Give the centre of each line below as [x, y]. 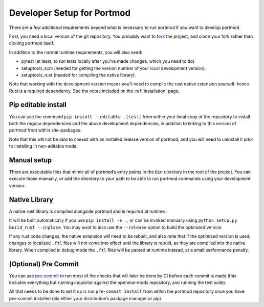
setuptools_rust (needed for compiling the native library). [79, 75]
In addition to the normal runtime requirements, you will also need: [76, 52]
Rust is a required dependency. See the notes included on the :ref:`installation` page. [94, 91]
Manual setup [31, 160]
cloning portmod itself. [32, 43]
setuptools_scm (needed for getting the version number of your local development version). [114, 68]
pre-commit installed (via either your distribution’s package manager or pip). [86, 298]
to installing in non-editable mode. [44, 146]
